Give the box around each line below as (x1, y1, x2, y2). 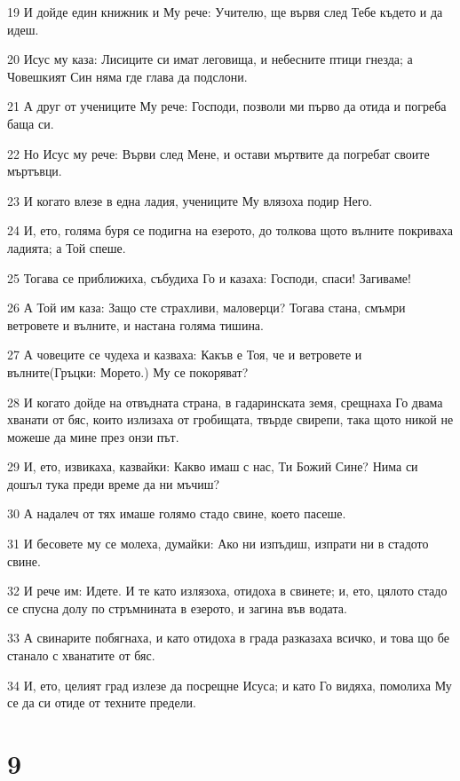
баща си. (7, 114, 54, 132)
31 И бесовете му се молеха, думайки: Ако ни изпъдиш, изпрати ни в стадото (7, 534, 429, 553)
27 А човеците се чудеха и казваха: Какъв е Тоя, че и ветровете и (7, 345, 362, 364)
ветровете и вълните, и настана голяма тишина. (7, 315, 264, 334)
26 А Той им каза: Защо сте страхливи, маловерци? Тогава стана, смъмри (7, 298, 406, 317)
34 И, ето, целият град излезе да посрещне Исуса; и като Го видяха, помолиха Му (7, 675, 452, 694)
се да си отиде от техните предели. (7, 693, 197, 712)
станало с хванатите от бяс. (7, 646, 155, 665)
